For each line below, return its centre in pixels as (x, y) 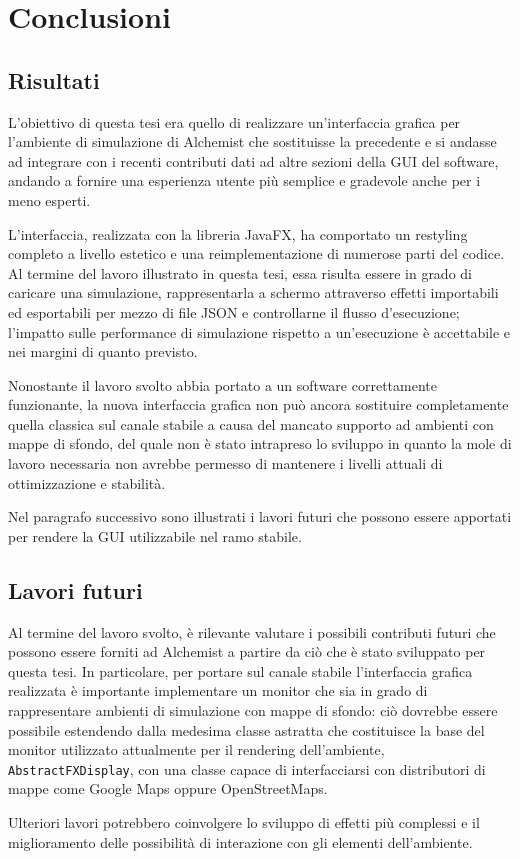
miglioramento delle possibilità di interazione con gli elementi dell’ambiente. (240, 841)
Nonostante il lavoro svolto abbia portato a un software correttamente (222, 384)
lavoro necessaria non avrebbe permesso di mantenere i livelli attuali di (225, 463)
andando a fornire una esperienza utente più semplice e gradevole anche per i (244, 180)
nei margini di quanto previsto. (103, 351)
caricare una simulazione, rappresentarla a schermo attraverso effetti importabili (253, 292)
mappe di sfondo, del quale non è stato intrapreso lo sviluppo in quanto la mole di (260, 443)
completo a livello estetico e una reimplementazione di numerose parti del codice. (256, 253)
